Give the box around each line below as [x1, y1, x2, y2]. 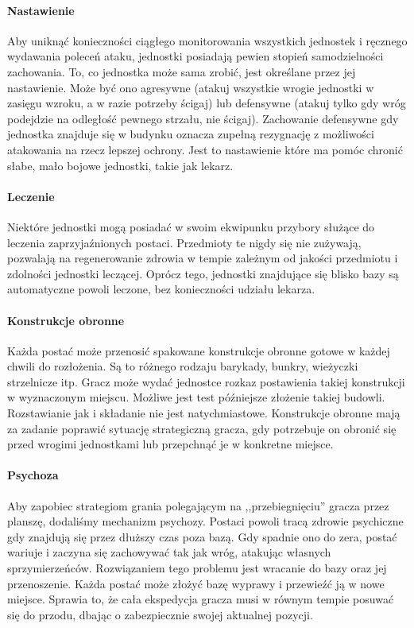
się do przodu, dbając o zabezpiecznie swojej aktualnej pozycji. [7, 606, 313, 622]
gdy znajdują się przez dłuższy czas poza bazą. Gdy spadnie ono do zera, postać [7, 528, 397, 545]
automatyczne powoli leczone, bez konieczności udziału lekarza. [7, 281, 315, 297]
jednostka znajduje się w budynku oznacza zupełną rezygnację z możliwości [7, 126, 374, 142]
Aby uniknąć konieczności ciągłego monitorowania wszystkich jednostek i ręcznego [7, 32, 408, 48]
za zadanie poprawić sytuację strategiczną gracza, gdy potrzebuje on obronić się [7, 420, 397, 436]
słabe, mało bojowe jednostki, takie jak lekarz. [7, 157, 234, 173]
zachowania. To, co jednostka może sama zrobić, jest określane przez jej [7, 63, 356, 79]
